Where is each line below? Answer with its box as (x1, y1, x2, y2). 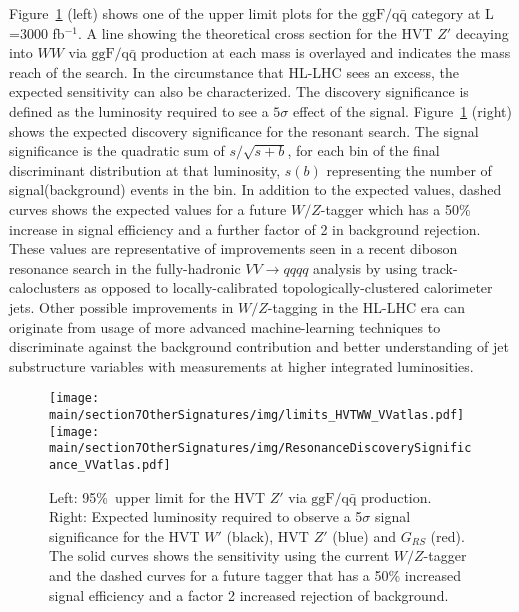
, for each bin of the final (287, 140, 440, 161)
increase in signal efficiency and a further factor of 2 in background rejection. (9, 218, 481, 239)
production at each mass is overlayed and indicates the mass (141, 42, 511, 63)
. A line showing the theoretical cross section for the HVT (77, 22, 433, 43)
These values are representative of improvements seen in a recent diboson (9, 238, 458, 259)
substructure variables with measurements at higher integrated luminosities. (9, 355, 474, 376)
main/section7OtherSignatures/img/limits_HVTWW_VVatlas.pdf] (49, 407, 465, 422)
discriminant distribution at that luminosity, (9, 159, 281, 180)
